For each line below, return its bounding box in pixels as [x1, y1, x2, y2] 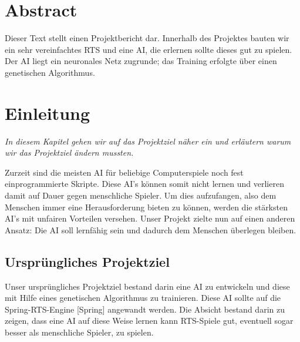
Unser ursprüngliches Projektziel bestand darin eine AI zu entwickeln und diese [5, 280, 290, 292]
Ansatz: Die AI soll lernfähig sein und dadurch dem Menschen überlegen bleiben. [5, 223, 296, 236]
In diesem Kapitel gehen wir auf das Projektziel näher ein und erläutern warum [5, 135, 291, 147]
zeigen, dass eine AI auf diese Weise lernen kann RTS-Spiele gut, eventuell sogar [5, 314, 294, 327]
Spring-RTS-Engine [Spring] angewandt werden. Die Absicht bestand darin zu [5, 303, 285, 315]
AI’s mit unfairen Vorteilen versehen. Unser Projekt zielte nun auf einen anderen [5, 212, 295, 224]
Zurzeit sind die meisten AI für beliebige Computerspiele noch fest [5, 166, 244, 178]
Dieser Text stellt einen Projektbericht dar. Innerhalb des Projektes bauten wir [5, 32, 289, 44]
